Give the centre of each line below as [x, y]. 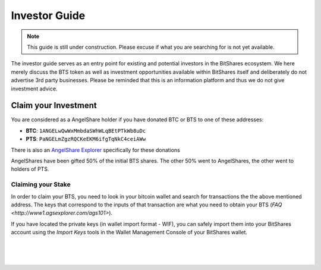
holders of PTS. [30, 169]
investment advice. [34, 89]
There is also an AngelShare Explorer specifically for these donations [96, 150]
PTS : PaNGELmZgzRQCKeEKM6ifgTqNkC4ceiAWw [86, 139]
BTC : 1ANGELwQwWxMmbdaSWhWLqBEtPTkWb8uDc [86, 130]
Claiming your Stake [41, 184]
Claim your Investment [54, 106]
